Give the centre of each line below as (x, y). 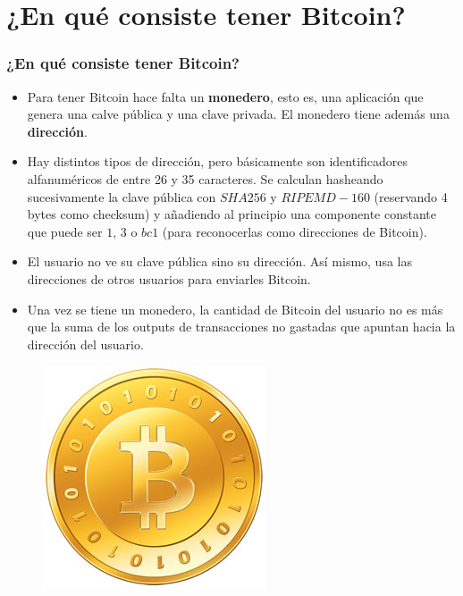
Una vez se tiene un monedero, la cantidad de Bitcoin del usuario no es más (235, 309)
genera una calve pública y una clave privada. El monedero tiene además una (238, 114)
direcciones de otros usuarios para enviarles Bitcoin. (169, 278)
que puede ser (65, 231)
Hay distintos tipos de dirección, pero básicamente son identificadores (218, 161)
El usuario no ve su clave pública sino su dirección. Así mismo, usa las (219, 261)
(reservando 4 (411, 196)
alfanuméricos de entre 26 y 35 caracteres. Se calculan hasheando (205, 178)
